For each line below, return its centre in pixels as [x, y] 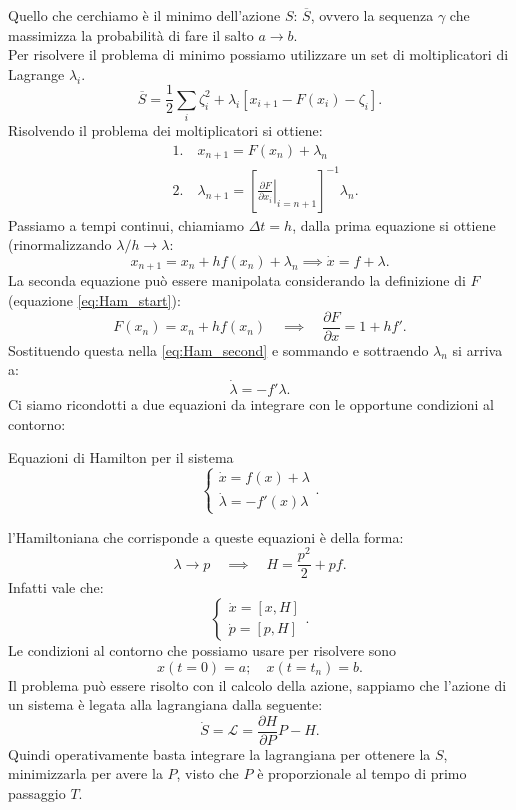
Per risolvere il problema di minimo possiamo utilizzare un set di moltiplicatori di [258, 54]
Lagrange [36, 73]
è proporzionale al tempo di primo [362, 773]
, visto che [207, 773]
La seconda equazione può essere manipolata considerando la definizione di [237, 280]
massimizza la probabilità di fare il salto [131, 34]
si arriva [477, 349]
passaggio [37, 793]
